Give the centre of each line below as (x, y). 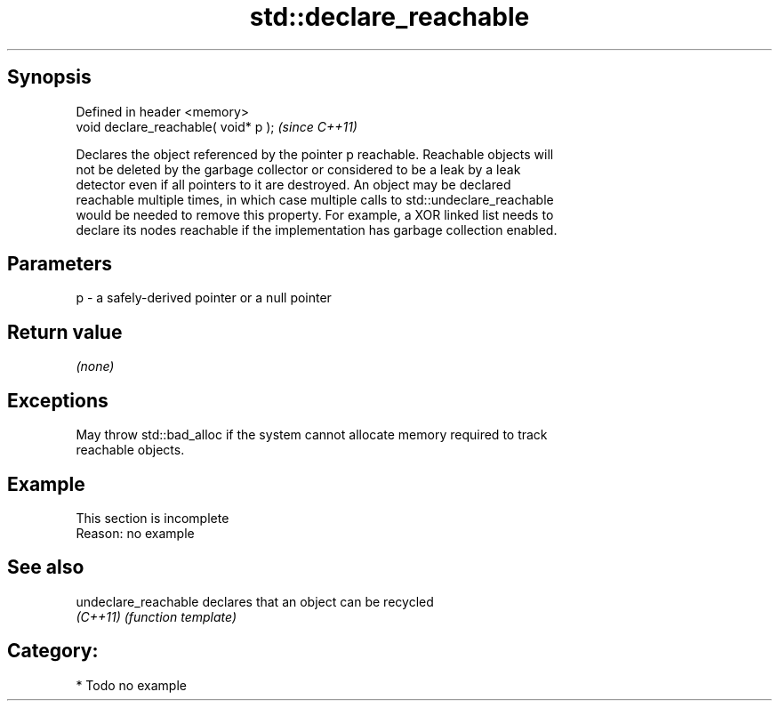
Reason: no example (135, 533)
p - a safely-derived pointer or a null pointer (204, 298)
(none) (95, 366)
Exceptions (58, 400)
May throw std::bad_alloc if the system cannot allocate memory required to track (312, 435)
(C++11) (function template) (157, 616)
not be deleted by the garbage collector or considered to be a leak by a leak (298, 169)
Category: (53, 651)
